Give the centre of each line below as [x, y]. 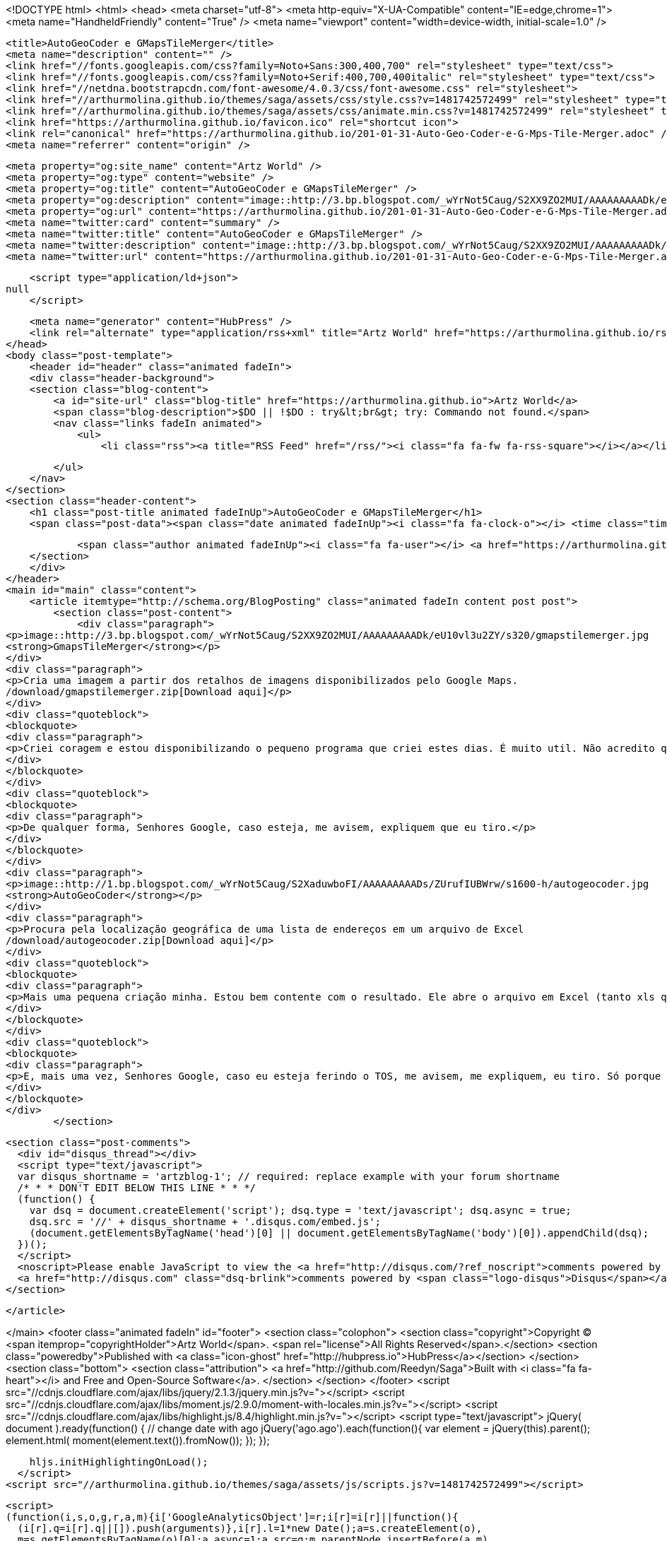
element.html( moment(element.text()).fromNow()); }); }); [138, 1440]
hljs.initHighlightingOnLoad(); [119, 1462]
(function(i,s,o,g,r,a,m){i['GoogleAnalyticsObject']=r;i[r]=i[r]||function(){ [232, 1517]
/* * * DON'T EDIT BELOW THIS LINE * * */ [137, 1188]
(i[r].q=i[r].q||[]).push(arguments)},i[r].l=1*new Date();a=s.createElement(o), [250, 1528]
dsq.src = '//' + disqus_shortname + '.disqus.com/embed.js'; [205, 1222]
